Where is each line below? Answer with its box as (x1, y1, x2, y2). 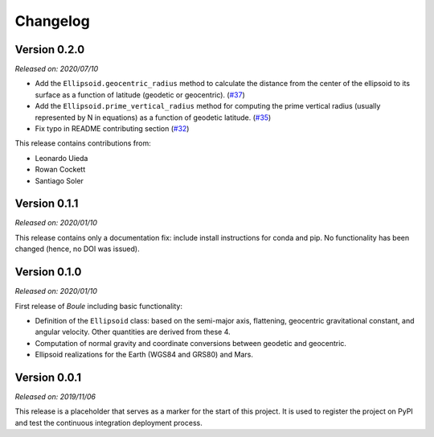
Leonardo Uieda (35, 153, 88, 163)
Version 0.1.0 (14, 266, 82, 279)
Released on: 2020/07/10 (14, 64, 99, 74)
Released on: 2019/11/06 (14, 392, 96, 402)
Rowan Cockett (35, 165, 86, 175)
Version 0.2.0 (14, 43, 85, 56)
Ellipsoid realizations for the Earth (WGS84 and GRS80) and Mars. (35, 350, 253, 360)
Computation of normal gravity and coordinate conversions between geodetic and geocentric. (35, 338, 347, 348)
